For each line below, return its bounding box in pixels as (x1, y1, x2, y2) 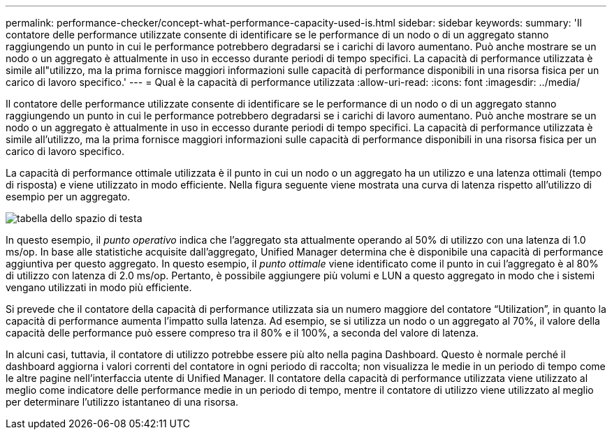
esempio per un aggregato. (6, 191, 131, 202)
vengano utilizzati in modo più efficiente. (6, 281, 192, 293)
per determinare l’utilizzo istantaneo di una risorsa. (6, 396, 239, 408)
